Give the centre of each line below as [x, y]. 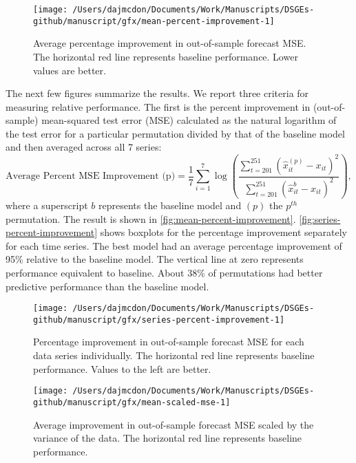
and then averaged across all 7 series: [84, 147]
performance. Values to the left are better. [122, 368]
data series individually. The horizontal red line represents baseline [174, 355]
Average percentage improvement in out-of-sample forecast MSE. [170, 43]
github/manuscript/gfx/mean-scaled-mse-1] [132, 402]
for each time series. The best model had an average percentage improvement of [174, 245]
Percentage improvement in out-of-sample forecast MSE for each [169, 342]
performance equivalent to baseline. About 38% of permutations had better [164, 272]
